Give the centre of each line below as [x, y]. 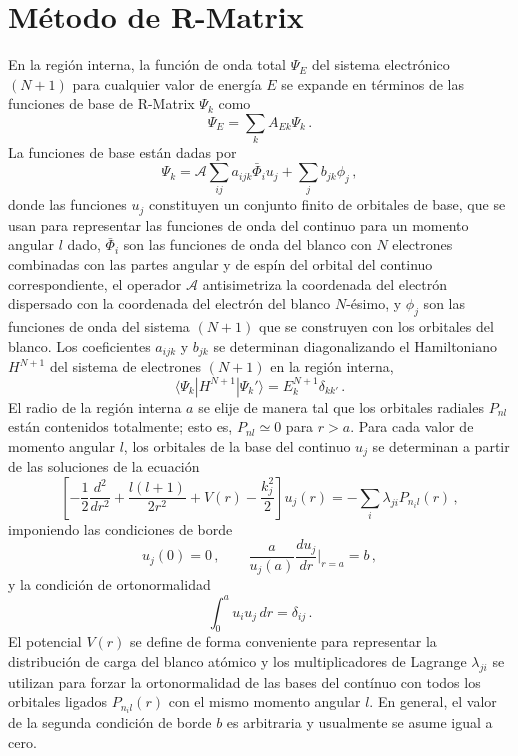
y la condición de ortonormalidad [109, 584]
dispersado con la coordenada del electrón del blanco [169, 303]
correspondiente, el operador [95, 283]
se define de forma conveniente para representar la [283, 641]
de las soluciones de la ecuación [104, 466]
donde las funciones [67, 204]
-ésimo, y [374, 303]
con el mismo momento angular [264, 701]
